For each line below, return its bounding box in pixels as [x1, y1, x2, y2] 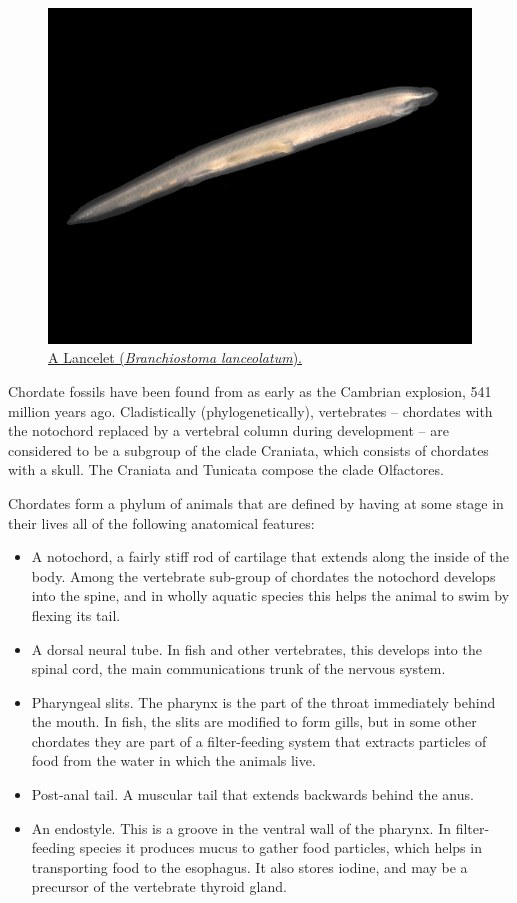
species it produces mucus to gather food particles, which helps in [79, 837, 482, 858]
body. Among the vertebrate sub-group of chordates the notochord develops [31, 565, 496, 586]
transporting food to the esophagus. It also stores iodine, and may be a [31, 856, 468, 877]
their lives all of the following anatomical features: [8, 512, 315, 533]
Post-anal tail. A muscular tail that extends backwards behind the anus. [31, 784, 474, 805]
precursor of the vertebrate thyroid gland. [31, 876, 287, 897]
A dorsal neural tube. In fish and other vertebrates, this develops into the [31, 638, 482, 659]
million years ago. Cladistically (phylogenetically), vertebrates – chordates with [8, 400, 493, 421]
